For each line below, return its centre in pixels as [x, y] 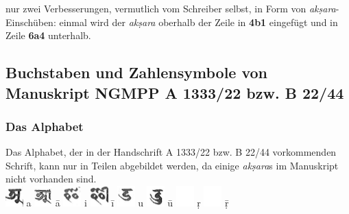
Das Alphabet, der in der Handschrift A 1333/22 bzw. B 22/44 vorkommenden [171, 152]
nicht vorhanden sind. [51, 179]
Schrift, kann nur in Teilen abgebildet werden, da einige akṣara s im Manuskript [172, 165]
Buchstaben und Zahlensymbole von [137, 72]
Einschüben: [31, 22]
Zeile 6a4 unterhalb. [48, 35]
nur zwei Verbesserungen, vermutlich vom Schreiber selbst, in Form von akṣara [171, 8]
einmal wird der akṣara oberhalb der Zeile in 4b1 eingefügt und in [198, 22]
